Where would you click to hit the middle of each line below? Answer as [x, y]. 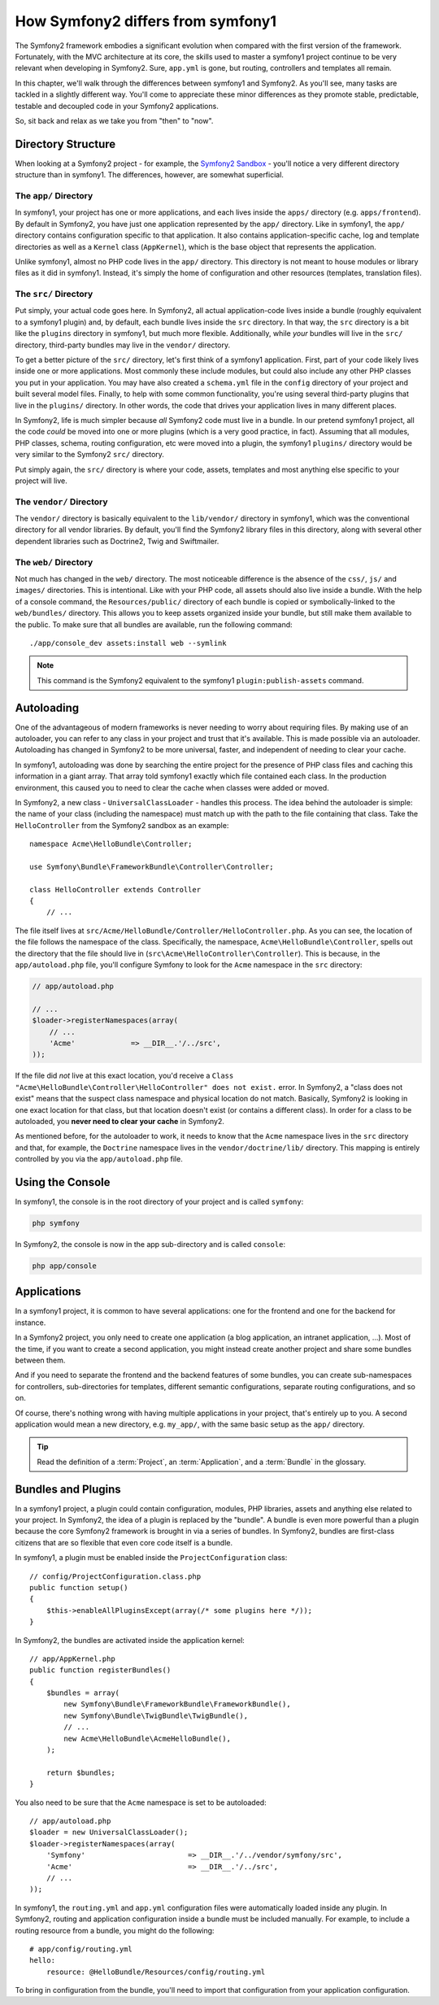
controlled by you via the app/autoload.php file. [99, 1159]
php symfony [56, 1223]
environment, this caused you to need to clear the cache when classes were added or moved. [172, 787]
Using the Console [63, 1182]
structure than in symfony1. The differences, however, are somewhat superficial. [150, 175]
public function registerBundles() [100, 1670]
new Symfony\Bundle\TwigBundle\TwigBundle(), [156, 1715]
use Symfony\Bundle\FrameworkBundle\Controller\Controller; [152, 867]
